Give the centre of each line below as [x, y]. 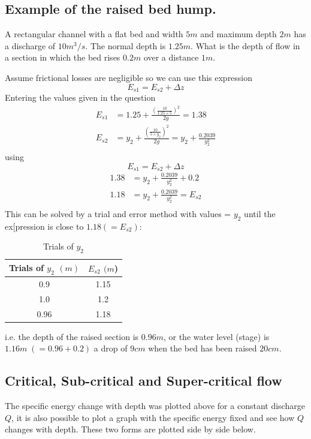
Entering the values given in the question [80, 97]
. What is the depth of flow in [245, 45]
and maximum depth [238, 34]
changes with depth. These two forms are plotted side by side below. [130, 429]
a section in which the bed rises [63, 57]
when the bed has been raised [203, 348]
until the [260, 213]
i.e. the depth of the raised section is [72, 336]
